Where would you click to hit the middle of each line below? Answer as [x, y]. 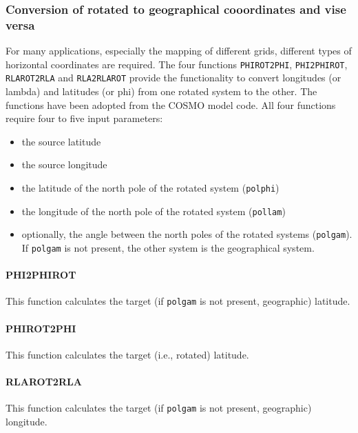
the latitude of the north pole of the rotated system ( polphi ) [150, 188]
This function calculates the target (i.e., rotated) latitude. [127, 354]
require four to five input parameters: [84, 118]
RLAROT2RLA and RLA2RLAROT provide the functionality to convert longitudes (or [173, 78]
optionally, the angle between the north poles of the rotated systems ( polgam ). [187, 234]
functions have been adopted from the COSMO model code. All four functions [171, 104]
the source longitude [64, 164]
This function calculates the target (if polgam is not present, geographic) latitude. [178, 301]
